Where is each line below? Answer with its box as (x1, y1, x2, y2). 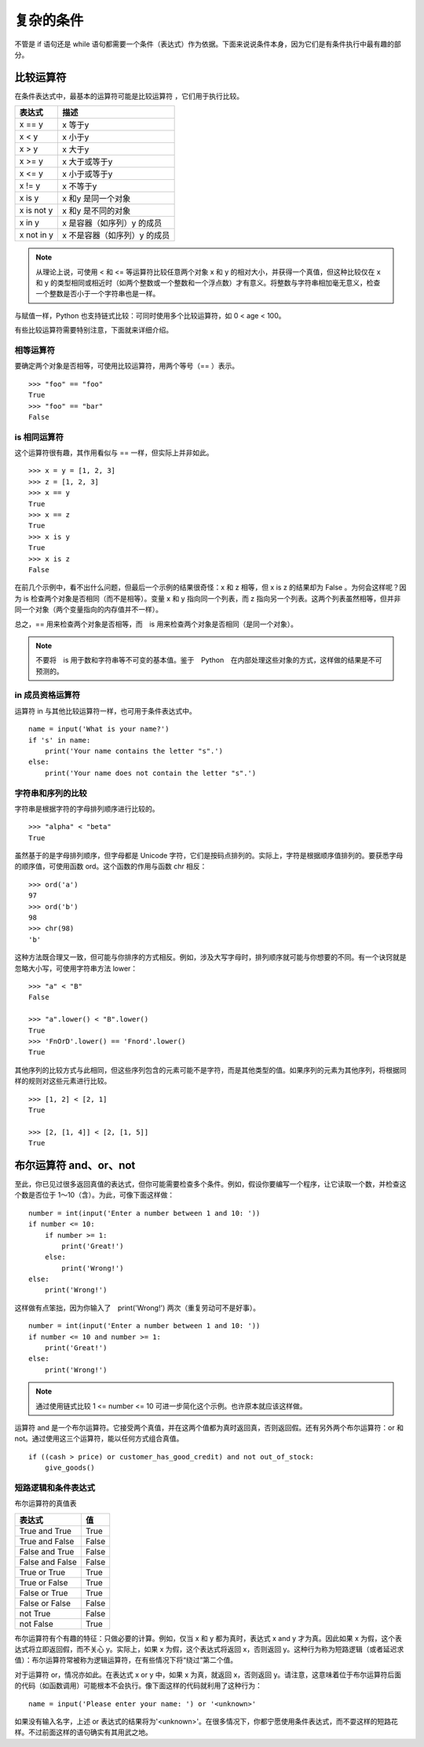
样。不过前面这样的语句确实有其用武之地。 (14, 1727, 152, 1737)
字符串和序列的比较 (14, 787, 88, 798)
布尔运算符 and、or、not (14, 1158, 136, 1172)
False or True (19, 1587, 68, 1598)
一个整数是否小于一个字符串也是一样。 (35, 289, 160, 299)
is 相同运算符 (14, 431, 64, 442)
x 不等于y (62, 181, 97, 192)
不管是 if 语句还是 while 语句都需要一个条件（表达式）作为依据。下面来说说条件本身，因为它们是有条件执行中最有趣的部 (14, 39, 401, 49)
